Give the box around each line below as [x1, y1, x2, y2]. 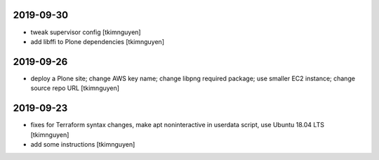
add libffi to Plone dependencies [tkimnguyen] [30, 37, 165, 45]
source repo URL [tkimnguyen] [30, 84, 119, 92]
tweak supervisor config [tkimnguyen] [30, 28, 141, 36]
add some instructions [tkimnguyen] [30, 140, 135, 148]
